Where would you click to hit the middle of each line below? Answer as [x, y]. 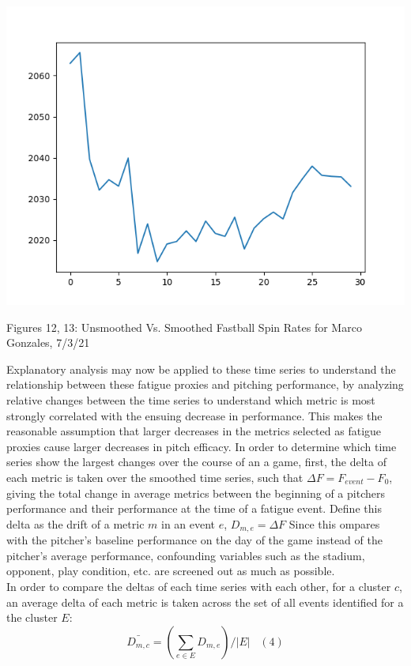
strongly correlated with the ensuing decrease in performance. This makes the [194, 415]
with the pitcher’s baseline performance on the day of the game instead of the [194, 540]
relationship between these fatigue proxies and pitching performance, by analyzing [205, 384]
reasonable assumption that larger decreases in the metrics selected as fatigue [194, 431]
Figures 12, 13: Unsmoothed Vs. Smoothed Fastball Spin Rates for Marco [184, 327]
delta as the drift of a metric [75, 523]
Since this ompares [334, 523]
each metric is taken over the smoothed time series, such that [155, 477]
